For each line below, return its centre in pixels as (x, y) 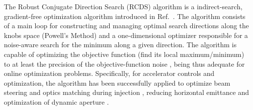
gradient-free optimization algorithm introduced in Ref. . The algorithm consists (125, 16)
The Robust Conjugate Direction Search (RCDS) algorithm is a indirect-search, (123, 6)
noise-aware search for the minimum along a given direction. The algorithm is (120, 45)
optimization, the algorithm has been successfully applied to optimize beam (117, 82)
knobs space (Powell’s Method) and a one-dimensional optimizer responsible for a (126, 35)
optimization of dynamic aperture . (57, 101)
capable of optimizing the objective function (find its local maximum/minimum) (124, 54)
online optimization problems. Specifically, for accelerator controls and (109, 73)
